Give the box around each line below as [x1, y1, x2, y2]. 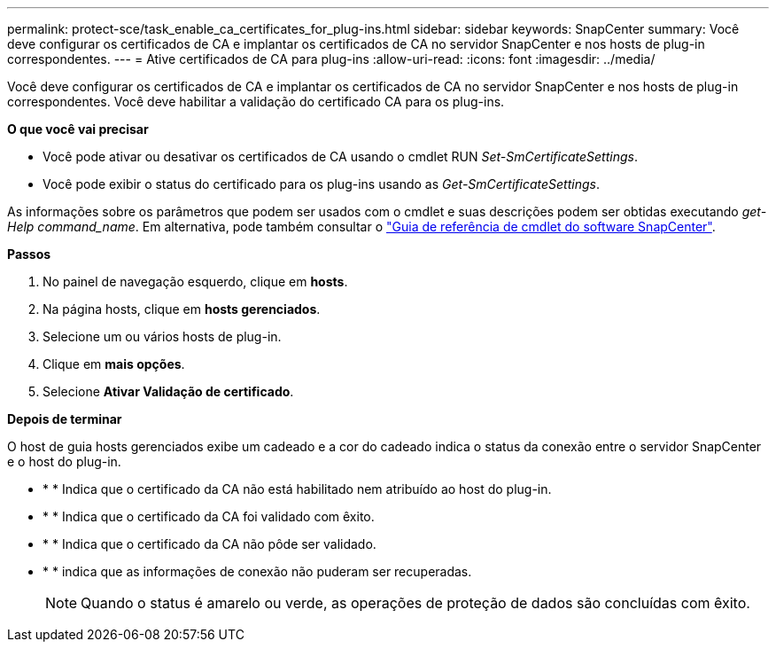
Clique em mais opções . [43, 356, 185, 371]
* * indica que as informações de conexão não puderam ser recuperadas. [43, 564, 472, 579]
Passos [7, 246, 51, 262]
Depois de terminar [7, 411, 122, 426]
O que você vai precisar [7, 121, 149, 137]
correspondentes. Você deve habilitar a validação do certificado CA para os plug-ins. [7, 94, 505, 109]
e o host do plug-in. [7, 454, 121, 469]
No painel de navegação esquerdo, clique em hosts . [43, 274, 348, 289]
